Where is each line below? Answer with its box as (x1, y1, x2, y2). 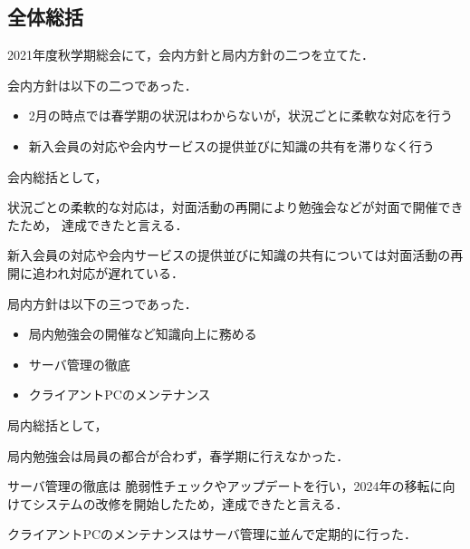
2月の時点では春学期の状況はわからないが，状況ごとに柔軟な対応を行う (28, 106, 453, 125)
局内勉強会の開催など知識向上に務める (28, 324, 257, 343)
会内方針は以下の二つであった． (7, 75, 197, 94)
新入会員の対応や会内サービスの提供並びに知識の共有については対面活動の (7, 246, 451, 265)
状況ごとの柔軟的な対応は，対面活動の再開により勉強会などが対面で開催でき (7, 197, 464, 217)
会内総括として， (7, 167, 108, 186)
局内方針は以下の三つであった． (7, 294, 197, 313)
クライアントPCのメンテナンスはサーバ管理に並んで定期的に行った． (7, 525, 417, 544)
